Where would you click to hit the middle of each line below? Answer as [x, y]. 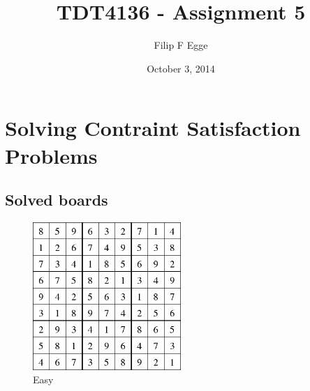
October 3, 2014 [181, 68]
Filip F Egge [181, 45]
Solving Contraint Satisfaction [153, 128]
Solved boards [57, 200]
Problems [51, 155]
